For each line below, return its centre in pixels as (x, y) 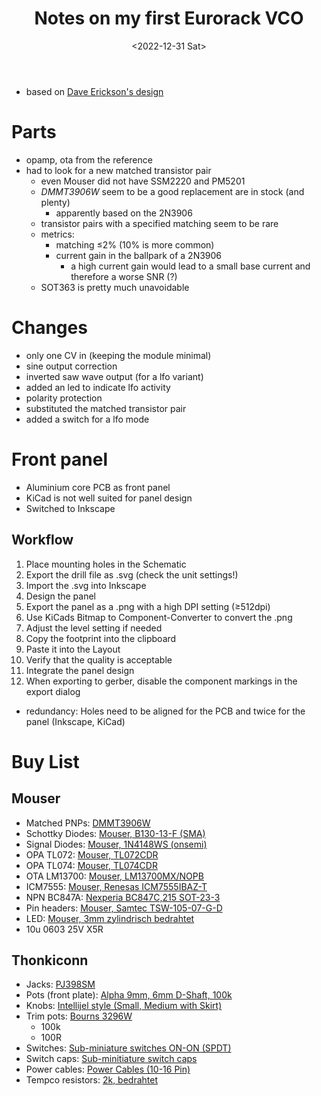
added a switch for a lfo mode (87, 419)
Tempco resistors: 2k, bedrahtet (92, 1080)
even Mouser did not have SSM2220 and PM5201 (143, 181)
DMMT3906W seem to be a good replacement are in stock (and (172, 191)
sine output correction (71, 366)
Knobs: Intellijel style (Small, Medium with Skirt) (124, 1006)
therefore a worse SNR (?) (124, 276)
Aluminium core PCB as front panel (98, 487)
